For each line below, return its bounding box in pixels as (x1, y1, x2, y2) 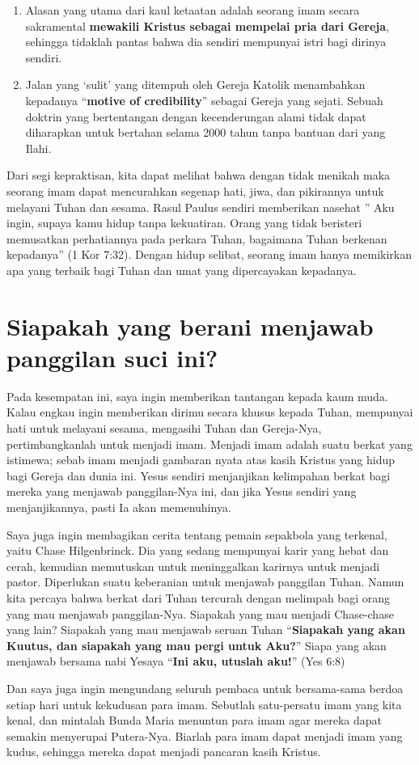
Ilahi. (25, 139, 52, 156)
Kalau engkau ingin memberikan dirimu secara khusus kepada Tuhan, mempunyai (6, 404, 413, 421)
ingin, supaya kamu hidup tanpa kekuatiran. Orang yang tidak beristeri (6, 214, 362, 231)
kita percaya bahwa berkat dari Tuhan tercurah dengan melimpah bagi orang (6, 589, 390, 606)
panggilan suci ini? (6, 340, 218, 374)
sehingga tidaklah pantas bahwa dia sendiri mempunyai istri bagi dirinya (25, 33, 387, 50)
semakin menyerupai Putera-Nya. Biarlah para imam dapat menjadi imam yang (6, 727, 403, 744)
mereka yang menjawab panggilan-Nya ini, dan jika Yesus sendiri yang (6, 483, 357, 500)
